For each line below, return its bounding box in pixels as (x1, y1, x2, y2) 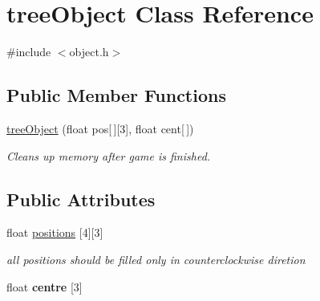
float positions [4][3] (6, 224, 103, 241)
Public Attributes (6, 186, 156, 211)
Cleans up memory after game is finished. (6, 147, 211, 164)
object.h (69, 43, 109, 60)
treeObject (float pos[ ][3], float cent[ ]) (6, 120, 194, 136)
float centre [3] (6, 278, 83, 295)
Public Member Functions (6, 83, 226, 108)
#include (6, 43, 51, 60)
